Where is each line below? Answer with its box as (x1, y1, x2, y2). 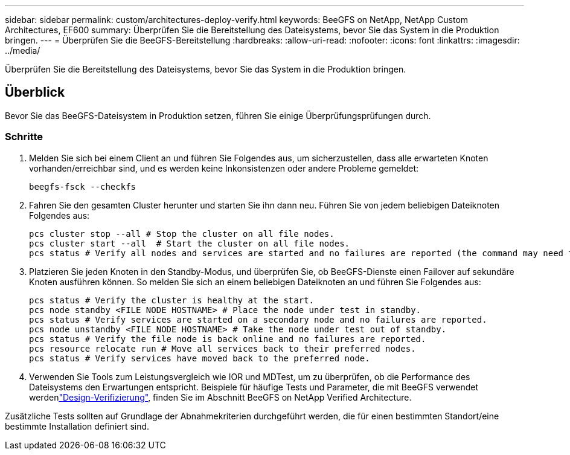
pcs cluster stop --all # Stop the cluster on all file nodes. (29, 228, 335, 239)
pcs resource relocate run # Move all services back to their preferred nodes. (29, 343, 416, 353)
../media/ (5, 45, 40, 56)
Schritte (5, 131, 43, 143)
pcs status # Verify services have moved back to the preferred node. (29, 353, 370, 363)
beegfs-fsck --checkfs (29, 181, 136, 192)
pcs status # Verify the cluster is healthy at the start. (29, 295, 315, 305)
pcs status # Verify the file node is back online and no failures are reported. (29, 334, 426, 344)
